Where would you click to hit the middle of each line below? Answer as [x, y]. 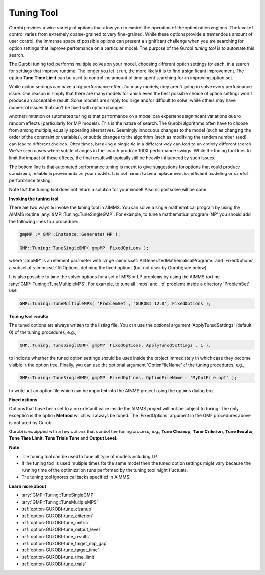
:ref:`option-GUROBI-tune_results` [56, 536]
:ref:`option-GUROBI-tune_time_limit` [58, 557]
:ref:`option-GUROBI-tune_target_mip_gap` [65, 543]
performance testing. [30, 180]
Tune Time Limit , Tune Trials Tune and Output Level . [63, 438]
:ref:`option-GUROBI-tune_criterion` [57, 516]
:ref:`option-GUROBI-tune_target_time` [60, 550]
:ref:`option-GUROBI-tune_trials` [54, 564]
